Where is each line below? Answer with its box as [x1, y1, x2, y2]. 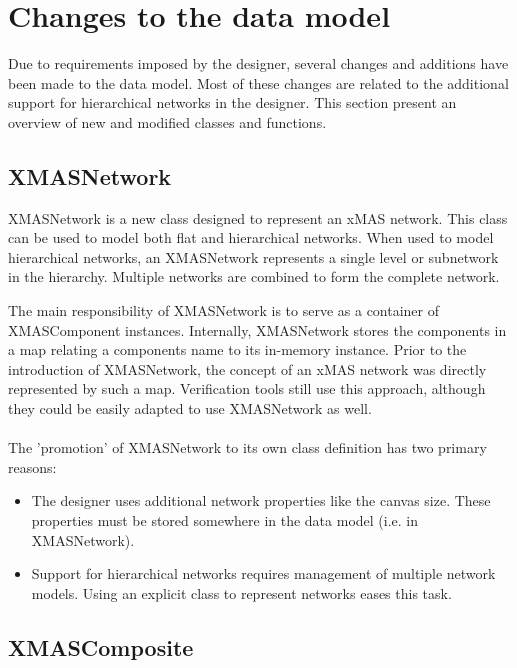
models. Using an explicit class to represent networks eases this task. [31, 582, 452, 603]
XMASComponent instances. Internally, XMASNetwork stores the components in [8, 319, 507, 340]
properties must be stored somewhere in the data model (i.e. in [31, 510, 419, 531]
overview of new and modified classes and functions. [8, 111, 327, 132]
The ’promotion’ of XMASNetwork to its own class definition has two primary [8, 437, 487, 458]
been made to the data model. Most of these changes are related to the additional [8, 72, 509, 93]
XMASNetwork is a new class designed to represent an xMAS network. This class [8, 207, 508, 228]
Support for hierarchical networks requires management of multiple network [31, 563, 496, 584]
